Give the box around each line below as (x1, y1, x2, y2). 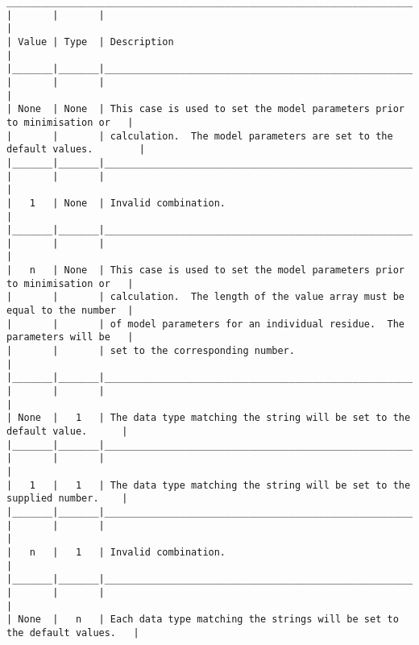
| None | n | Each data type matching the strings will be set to (6, 614, 399, 626)
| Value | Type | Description (6, 35, 174, 48)
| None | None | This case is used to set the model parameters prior (6, 103, 404, 115)
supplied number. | (6, 493, 128, 505)
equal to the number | (6, 305, 134, 317)
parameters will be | (6, 331, 134, 343)
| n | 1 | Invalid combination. (6, 546, 226, 558)
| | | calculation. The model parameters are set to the (6, 130, 393, 142)
